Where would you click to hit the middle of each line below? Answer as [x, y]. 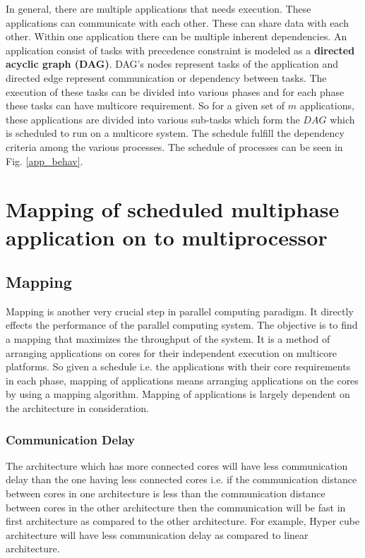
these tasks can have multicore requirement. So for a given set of [145, 105]
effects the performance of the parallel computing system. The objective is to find [182, 325]
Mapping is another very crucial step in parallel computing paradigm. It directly [180, 311]
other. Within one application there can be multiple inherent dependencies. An [176, 36]
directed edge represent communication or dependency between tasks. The [166, 77]
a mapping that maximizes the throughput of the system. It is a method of [168, 339]
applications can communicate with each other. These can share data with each [177, 22]
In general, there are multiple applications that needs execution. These [158, 8]
